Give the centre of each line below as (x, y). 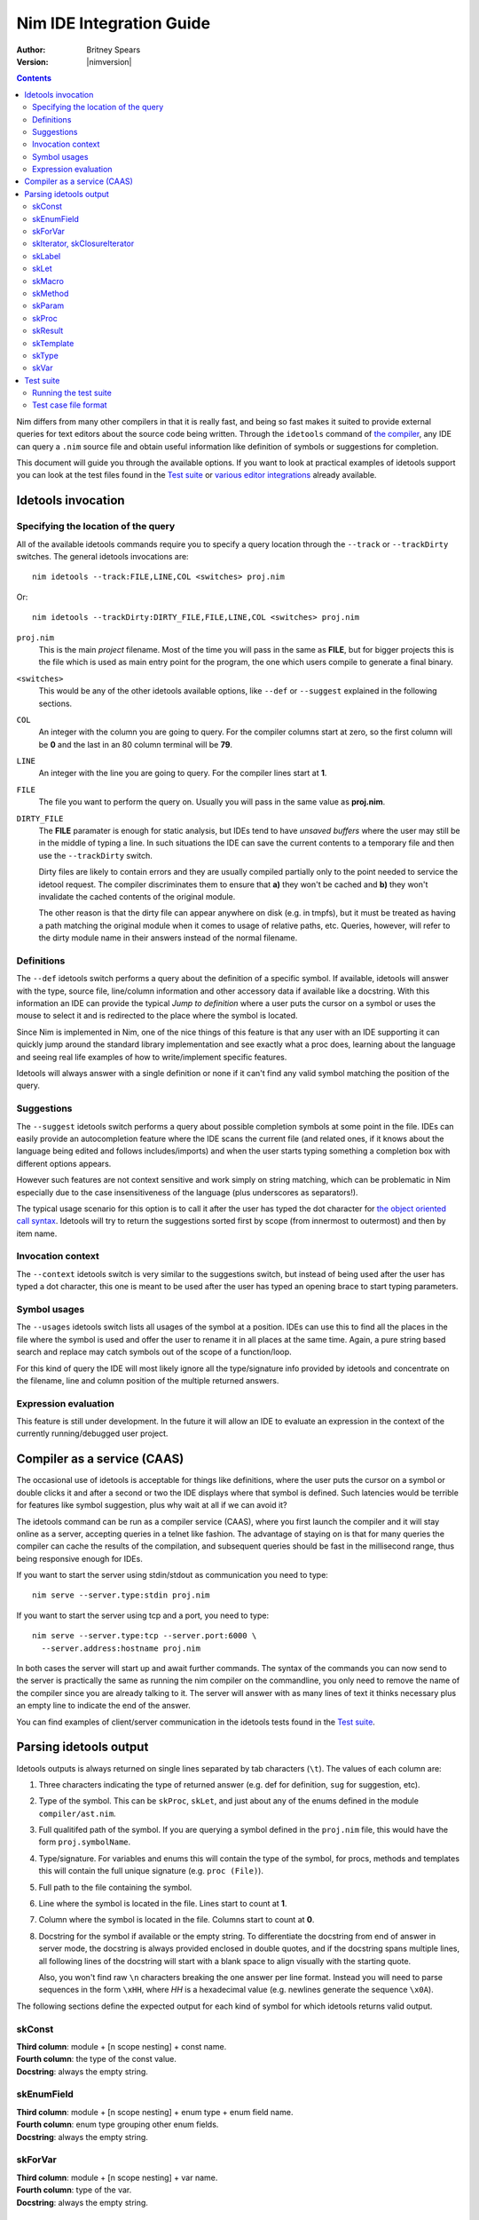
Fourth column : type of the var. (74, 2190)
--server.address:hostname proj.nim (121, 1648)
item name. (37, 1233)
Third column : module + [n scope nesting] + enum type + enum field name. (155, 2112)
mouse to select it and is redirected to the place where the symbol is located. (157, 1016)
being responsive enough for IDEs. (80, 1558)
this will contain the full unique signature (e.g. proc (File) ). (151, 1871)
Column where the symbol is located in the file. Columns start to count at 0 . (177, 1920)
